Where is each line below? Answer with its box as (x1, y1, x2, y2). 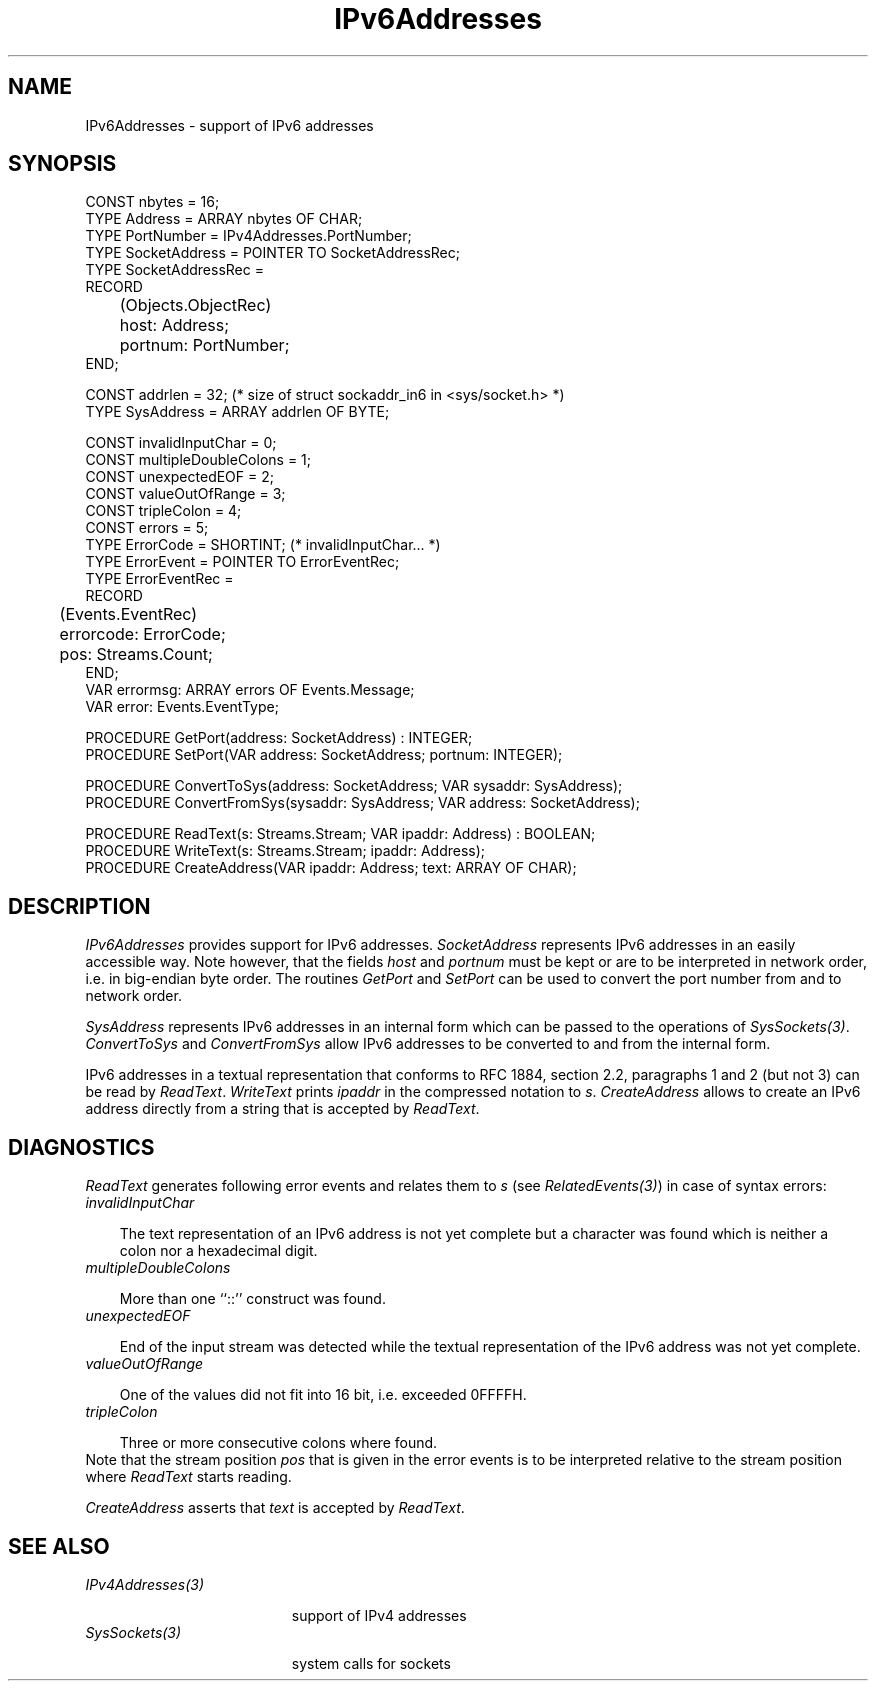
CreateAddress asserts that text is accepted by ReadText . (85, 1499, 465, 1517)
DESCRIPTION (8, 893, 151, 919)
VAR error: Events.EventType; (85, 698, 279, 716)
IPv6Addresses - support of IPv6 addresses (85, 116, 374, 134)
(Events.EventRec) (59, 604, 198, 625)
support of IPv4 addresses (291, 1606, 467, 1624)
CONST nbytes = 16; (85, 193, 220, 211)
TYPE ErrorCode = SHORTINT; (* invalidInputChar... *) (85, 536, 441, 554)
